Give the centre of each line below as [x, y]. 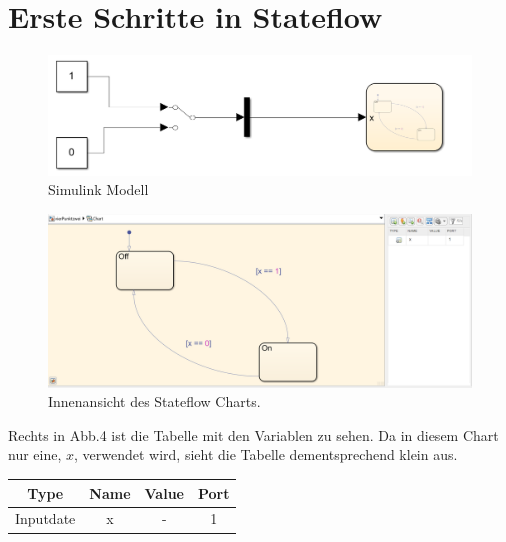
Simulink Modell [98, 189]
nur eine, [35, 454]
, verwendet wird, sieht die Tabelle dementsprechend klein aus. [266, 454]
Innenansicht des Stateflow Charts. [154, 401]
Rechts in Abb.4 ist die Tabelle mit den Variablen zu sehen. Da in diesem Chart [253, 434]
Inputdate [45, 518]
